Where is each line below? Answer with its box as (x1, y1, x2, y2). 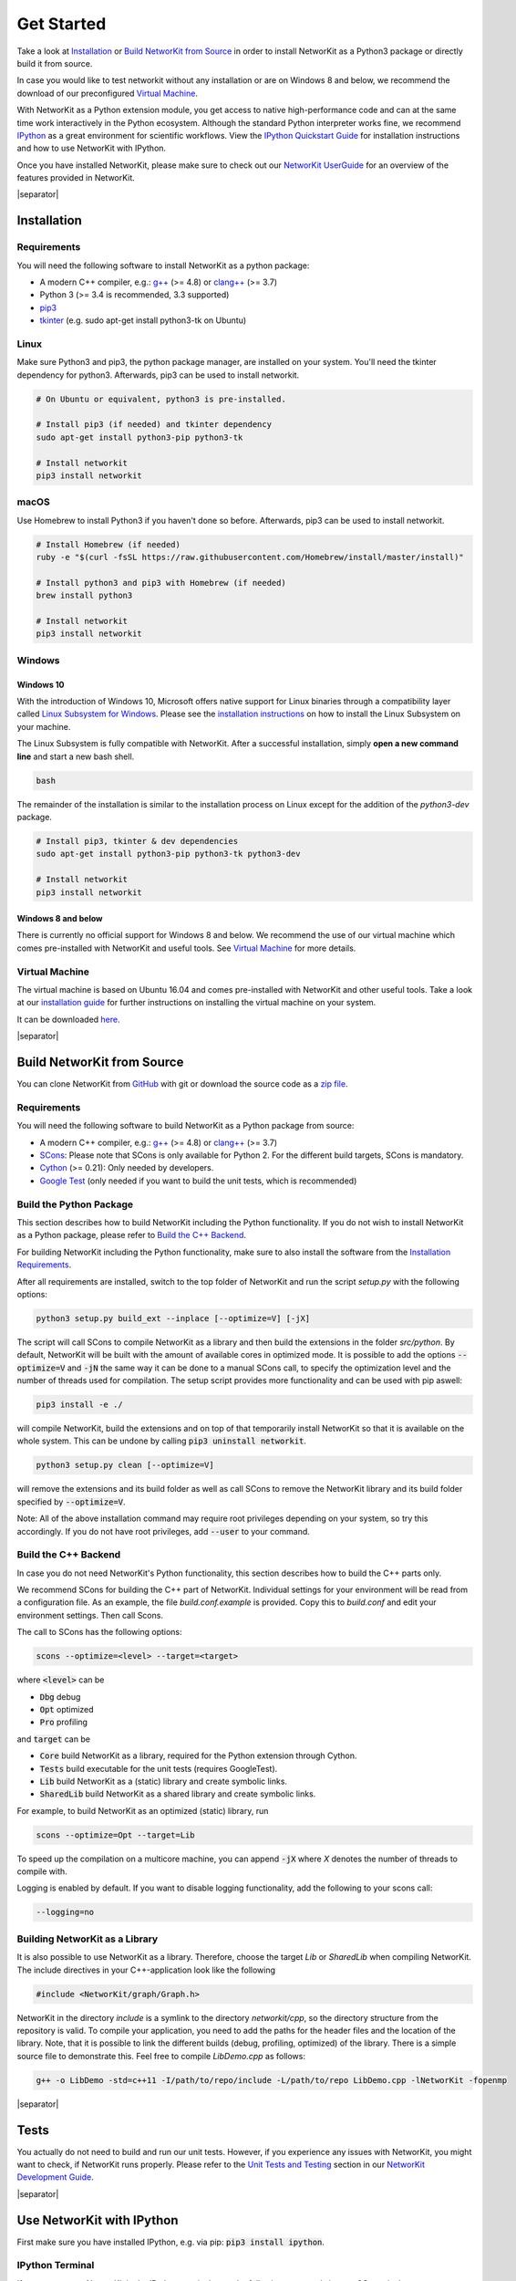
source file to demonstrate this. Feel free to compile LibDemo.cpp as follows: (16, 2050, 305, 2061)
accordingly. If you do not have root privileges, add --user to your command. (16, 1526, 310, 1536)
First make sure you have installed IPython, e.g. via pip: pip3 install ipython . (16, 2236, 325, 2247)
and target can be (16, 1734, 91, 1745)
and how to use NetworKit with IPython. (16, 142, 167, 154)
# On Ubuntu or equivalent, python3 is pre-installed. (36, 393, 286, 404)
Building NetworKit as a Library (16, 1932, 159, 1945)
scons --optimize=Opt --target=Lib (36, 1829, 195, 1840)
